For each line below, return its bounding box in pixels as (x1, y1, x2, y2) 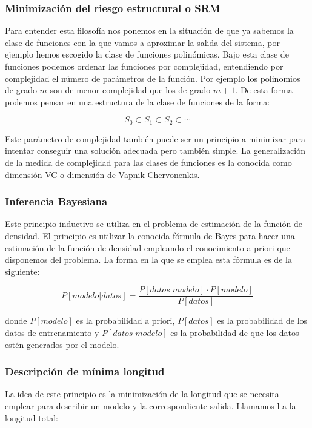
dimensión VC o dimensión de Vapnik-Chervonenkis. (5, 168, 200, 180)
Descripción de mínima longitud (5, 364, 165, 379)
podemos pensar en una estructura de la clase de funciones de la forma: (5, 95, 270, 108)
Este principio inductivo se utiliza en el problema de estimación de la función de (5, 217, 302, 230)
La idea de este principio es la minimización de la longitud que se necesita (5, 387, 279, 400)
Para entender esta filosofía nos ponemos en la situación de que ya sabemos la (5, 24, 294, 37)
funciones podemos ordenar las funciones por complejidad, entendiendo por (5, 60, 284, 72)
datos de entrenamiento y (5, 326, 99, 339)
